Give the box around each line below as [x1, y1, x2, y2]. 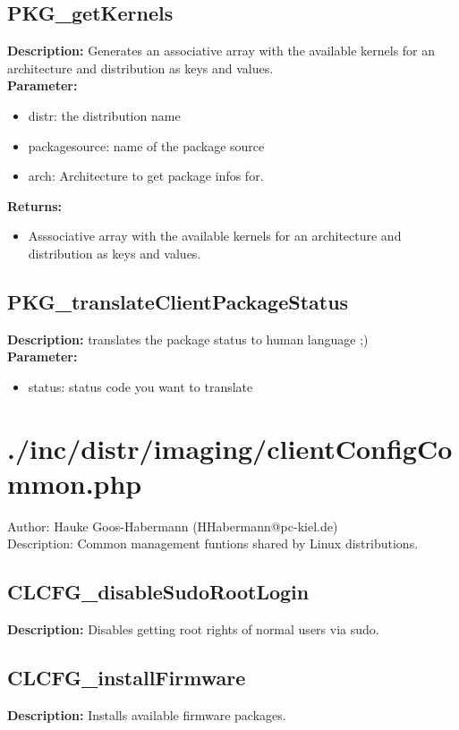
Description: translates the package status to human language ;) [7, 329, 369, 348]
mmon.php [7, 464, 142, 501]
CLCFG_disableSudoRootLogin [7, 578, 310, 606]
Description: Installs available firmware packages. [7, 706, 286, 725]
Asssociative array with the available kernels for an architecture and [28, 226, 402, 245]
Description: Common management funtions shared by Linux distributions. [7, 534, 419, 553]
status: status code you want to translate [28, 377, 253, 395]
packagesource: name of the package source [28, 136, 265, 155]
